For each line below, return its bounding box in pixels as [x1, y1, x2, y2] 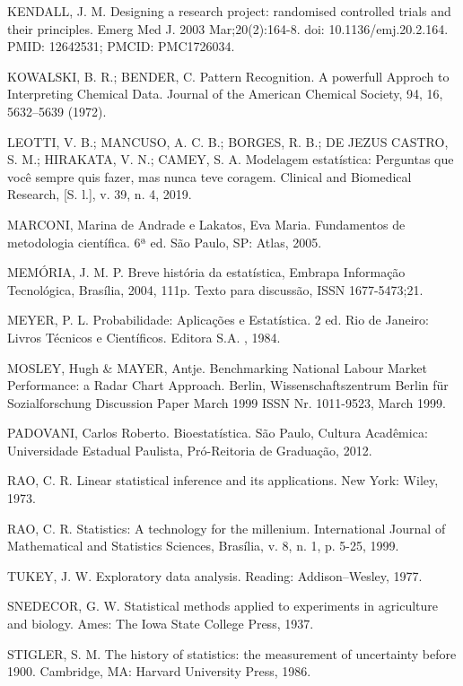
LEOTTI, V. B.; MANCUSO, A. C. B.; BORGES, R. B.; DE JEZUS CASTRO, [7, 132, 449, 151]
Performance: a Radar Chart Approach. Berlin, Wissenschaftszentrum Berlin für [7, 376, 449, 395]
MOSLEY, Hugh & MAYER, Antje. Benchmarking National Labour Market [7, 358, 428, 377]
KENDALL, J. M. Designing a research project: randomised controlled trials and [7, 2, 451, 20]
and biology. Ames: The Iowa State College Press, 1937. [7, 614, 314, 633]
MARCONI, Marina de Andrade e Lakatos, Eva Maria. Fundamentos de [7, 214, 406, 233]
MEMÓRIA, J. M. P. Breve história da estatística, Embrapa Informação [7, 263, 406, 282]
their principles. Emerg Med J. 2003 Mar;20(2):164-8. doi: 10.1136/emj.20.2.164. [7, 19, 449, 38]
